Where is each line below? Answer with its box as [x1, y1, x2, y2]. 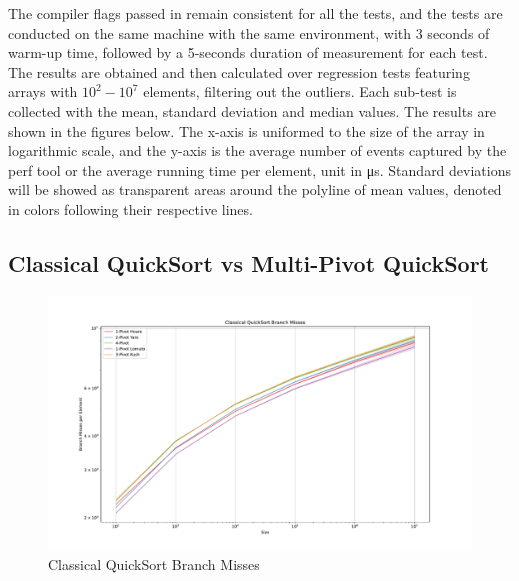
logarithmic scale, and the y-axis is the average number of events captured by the [8, 140, 507, 161]
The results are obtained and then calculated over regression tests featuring [8, 61, 470, 82]
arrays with [8, 81, 78, 102]
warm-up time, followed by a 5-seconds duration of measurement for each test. [8, 42, 488, 63]
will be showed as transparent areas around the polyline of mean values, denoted [8, 179, 502, 200]
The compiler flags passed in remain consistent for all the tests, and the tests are [8, 3, 503, 23]
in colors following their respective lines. [8, 198, 253, 219]
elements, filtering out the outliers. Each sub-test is [143, 81, 457, 102]
